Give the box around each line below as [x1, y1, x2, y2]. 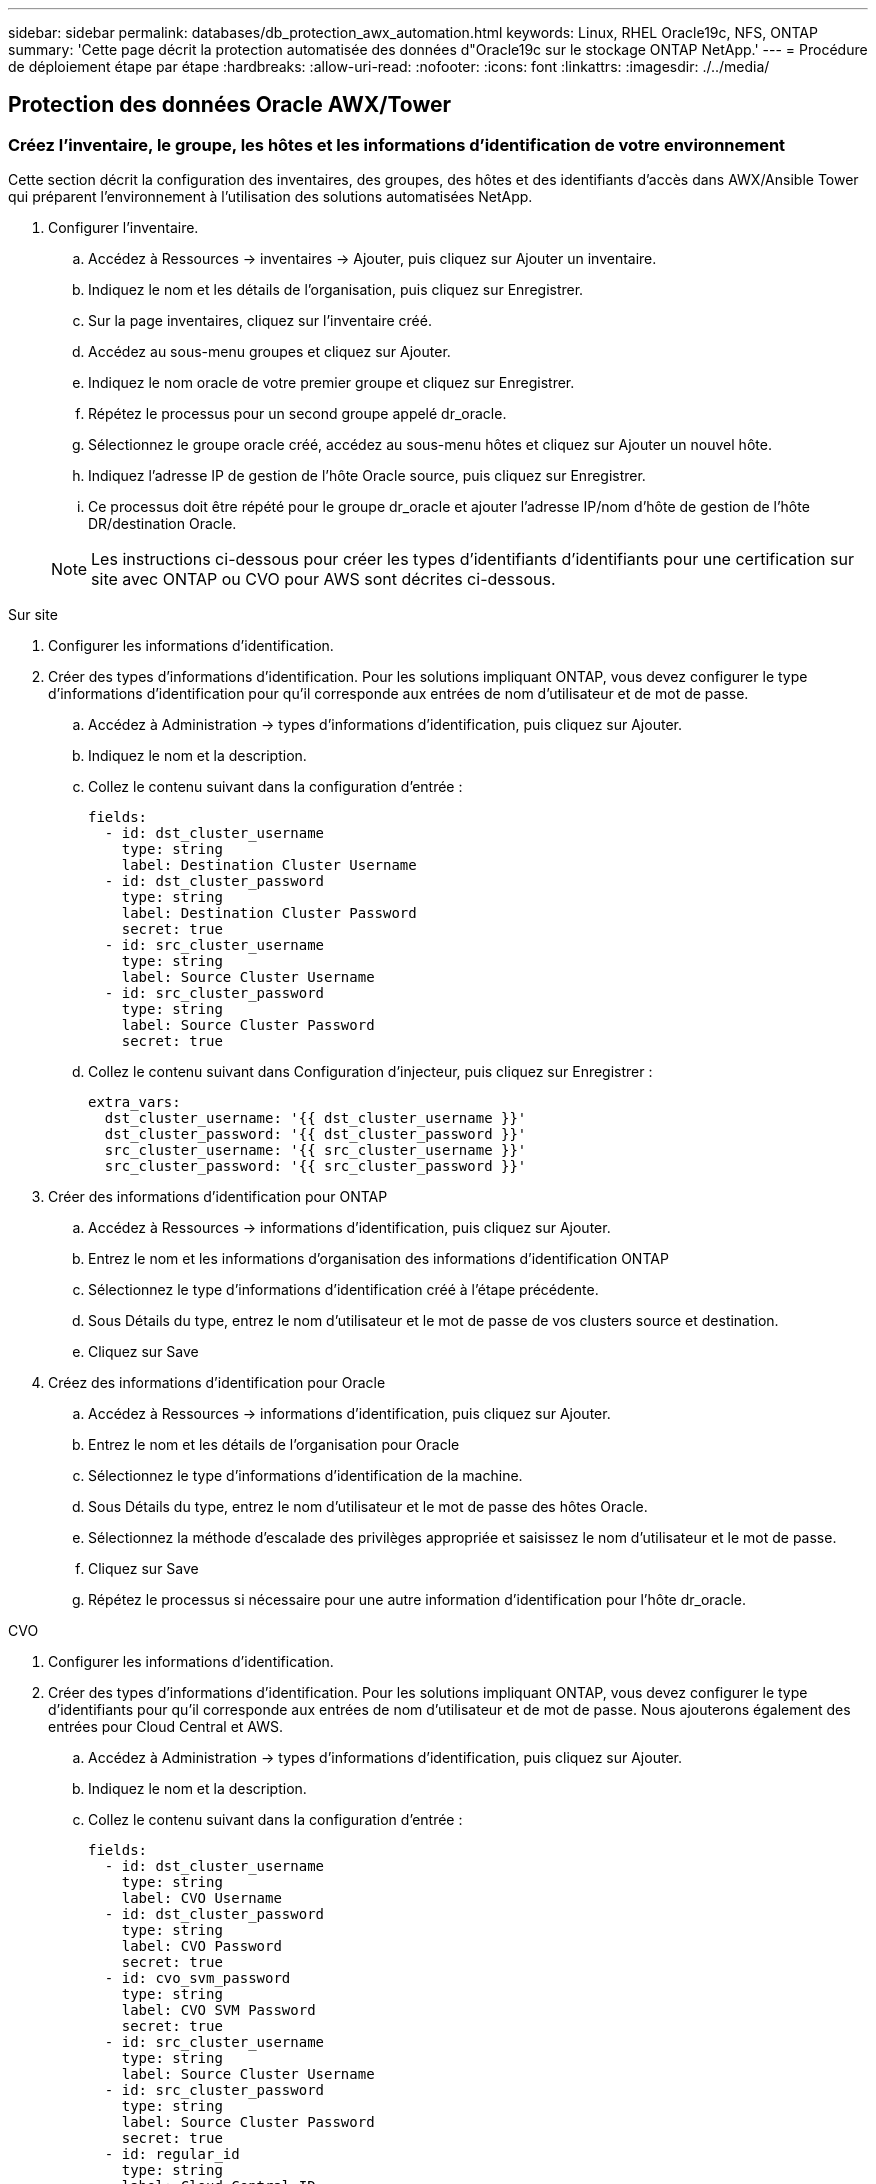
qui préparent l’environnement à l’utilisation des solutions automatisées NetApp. [8, 188, 533, 206]
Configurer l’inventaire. [48, 219, 199, 237]
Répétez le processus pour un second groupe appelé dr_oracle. [88, 405, 507, 423]
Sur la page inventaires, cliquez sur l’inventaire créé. [88, 312, 432, 330]
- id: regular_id [104, 2146, 240, 2163]
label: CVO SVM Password [121, 2002, 316, 2019]
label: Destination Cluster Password [121, 905, 417, 922]
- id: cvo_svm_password [104, 1970, 291, 1987]
